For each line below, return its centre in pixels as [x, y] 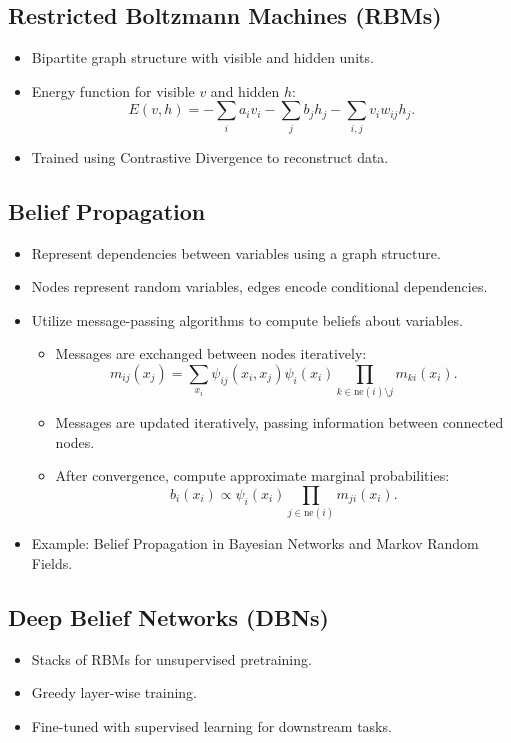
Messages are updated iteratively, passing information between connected [279, 422]
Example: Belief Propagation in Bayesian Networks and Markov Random [255, 543]
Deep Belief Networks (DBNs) [168, 616]
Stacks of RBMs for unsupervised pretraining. [171, 658]
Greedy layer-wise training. [114, 692]
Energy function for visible [113, 90]
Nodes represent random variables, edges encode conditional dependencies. [259, 286]
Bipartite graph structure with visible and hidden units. [202, 57]
